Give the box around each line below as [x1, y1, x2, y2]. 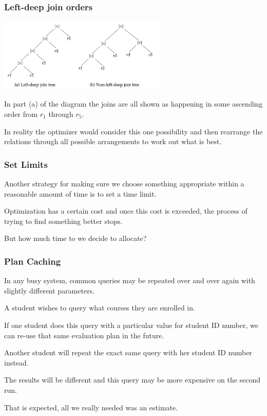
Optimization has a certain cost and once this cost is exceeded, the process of [4, 205, 247, 216]
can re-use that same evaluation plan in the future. [4, 330, 164, 340]
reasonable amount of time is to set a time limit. [4, 188, 157, 199]
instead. [4, 357, 29, 368]
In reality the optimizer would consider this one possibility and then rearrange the [4, 126, 263, 136]
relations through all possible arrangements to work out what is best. [4, 136, 222, 147]
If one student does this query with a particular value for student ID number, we [4, 319, 258, 330]
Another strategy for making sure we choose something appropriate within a [4, 178, 244, 188]
